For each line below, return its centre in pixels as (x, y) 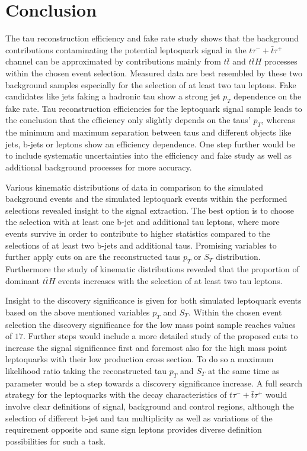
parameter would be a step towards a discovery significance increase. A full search (154, 383)
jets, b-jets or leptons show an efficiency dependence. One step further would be (150, 144)
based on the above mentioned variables (78, 312)
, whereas (278, 120)
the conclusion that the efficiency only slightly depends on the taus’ (128, 120)
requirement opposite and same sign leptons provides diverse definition (134, 429)
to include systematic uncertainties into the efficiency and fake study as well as (149, 155)
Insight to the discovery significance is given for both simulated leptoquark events (153, 300)
